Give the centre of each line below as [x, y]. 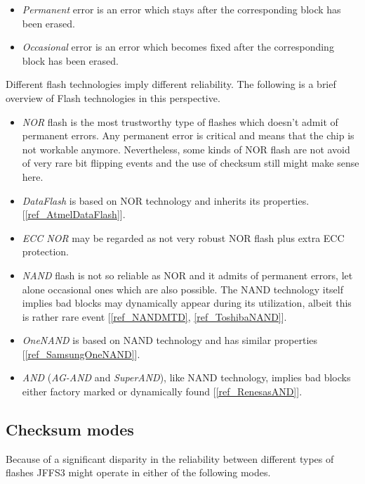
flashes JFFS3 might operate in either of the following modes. [138, 472]
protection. [45, 251]
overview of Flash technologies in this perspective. [113, 97]
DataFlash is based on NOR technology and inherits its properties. [166, 200]
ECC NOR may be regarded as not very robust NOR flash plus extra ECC [183, 237]
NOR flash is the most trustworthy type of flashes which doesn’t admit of [180, 121]
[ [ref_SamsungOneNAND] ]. [81, 354]
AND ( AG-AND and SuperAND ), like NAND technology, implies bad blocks [186, 377]
